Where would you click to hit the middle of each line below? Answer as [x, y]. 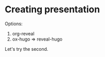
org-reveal [23, 33]
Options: [14, 24]
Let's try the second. [27, 49]
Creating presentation [52, 9]
